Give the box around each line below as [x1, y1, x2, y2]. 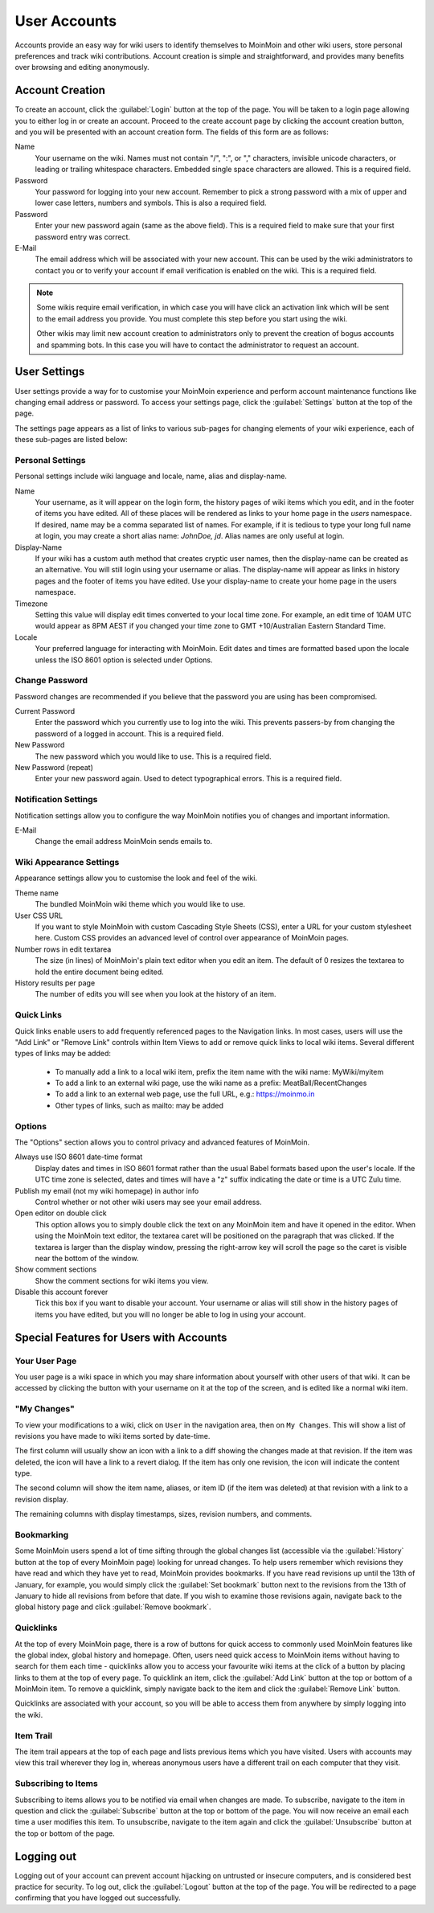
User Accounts [14, 12, 117, 30]
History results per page [14, 977, 96, 988]
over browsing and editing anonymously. [14, 63, 149, 72]
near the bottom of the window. [35, 1253, 139, 1263]
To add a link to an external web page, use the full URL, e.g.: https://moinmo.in [55, 1089, 315, 1099]
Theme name [14, 888, 59, 898]
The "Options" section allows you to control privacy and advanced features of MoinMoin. [14, 1137, 309, 1147]
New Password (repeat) [14, 763, 94, 772]
